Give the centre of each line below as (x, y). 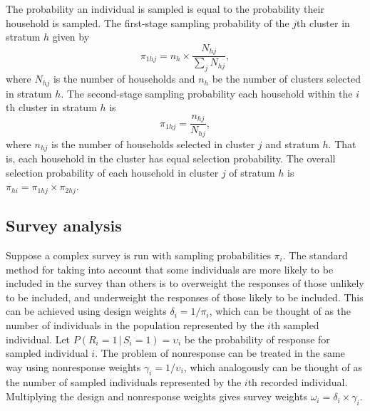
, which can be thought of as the (280, 311)
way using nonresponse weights (73, 366)
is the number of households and (124, 79)
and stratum (292, 144)
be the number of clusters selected (287, 79)
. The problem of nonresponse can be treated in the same (220, 353)
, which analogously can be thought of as (273, 366)
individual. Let (38, 339)
